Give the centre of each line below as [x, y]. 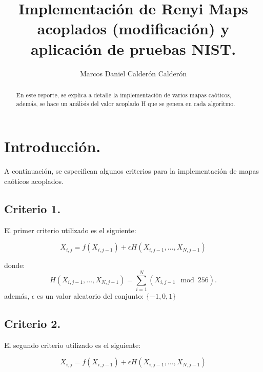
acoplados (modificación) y [133, 28]
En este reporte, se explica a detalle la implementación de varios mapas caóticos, [124, 95]
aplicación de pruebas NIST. [133, 48]
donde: [15, 265]
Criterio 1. [33, 208]
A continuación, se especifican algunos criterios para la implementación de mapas [132, 171]
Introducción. [53, 146]
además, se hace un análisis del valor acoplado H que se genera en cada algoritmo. [126, 103]
